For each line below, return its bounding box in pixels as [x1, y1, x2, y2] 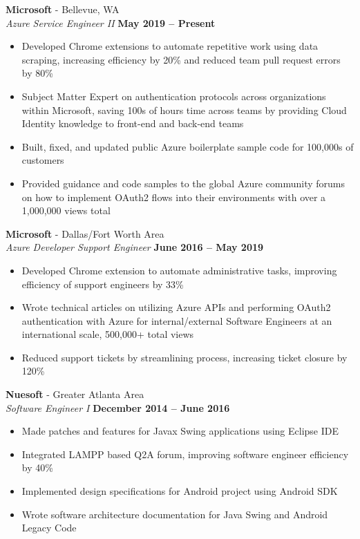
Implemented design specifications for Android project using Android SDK [21, 484, 338, 498]
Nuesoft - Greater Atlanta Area [6, 387, 144, 401]
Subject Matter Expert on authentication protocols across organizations [21, 88, 326, 103]
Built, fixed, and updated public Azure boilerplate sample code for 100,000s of [21, 139, 354, 153]
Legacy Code [21, 520, 77, 535]
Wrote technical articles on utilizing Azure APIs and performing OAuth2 [21, 300, 331, 314]
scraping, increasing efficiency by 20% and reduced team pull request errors [21, 52, 341, 66]
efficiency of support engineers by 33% [21, 276, 184, 291]
